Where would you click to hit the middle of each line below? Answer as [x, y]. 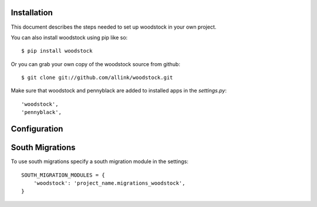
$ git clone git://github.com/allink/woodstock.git [97, 78]
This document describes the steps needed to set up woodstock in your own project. [114, 27]
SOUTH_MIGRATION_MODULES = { [63, 175]
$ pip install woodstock [57, 51]
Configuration [37, 129]
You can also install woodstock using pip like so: [69, 37]
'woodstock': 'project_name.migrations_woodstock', [109, 183]
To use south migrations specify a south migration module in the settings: [100, 161]
